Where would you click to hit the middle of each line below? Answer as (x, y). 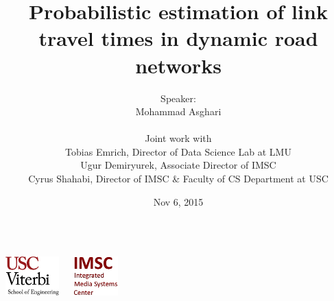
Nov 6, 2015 (178, 201)
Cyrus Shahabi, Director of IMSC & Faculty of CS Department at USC (178, 179)
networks (178, 65)
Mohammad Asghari (178, 111)
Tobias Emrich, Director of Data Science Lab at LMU (178, 151)
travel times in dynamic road (178, 38)
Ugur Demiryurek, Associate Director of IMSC (178, 165)
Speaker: (178, 98)
